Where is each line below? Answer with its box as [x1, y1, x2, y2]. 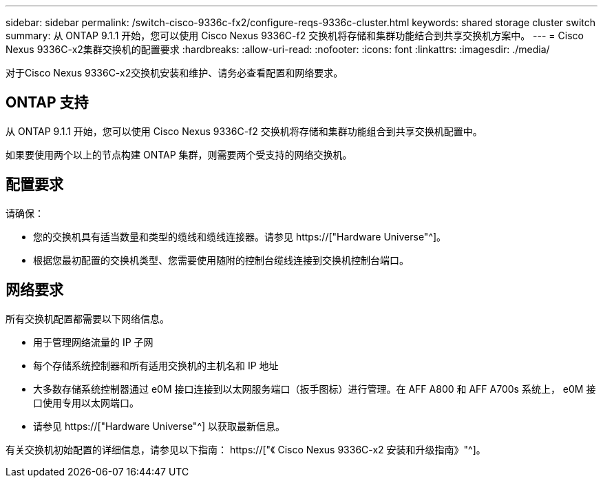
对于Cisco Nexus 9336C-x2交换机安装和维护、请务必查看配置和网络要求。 [6, 67, 343, 79]
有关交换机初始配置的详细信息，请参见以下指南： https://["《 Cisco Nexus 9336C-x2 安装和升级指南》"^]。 [6, 443, 486, 455]
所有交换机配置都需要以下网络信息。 [6, 312, 169, 325]
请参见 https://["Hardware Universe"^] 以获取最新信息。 [33, 420, 286, 432]
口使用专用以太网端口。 [33, 396, 139, 409]
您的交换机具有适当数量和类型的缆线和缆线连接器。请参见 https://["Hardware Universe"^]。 [33, 230, 447, 243]
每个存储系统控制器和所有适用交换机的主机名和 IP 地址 [33, 359, 279, 371]
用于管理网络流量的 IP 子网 [33, 336, 154, 348]
